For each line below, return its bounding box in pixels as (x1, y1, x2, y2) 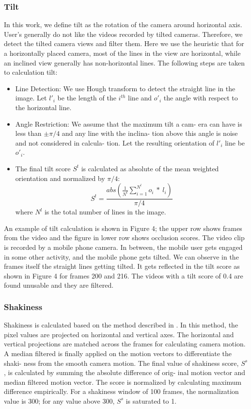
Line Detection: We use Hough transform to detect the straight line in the (15, 83, 235, 93)
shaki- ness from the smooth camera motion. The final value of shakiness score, (4, 358, 239, 368)
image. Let (15, 93, 47, 103)
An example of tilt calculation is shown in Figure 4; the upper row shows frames (4, 223, 242, 233)
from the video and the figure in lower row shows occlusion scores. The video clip (4, 232, 245, 243)
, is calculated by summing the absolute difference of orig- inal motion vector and (4, 367, 246, 377)
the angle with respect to (163, 93, 238, 103)
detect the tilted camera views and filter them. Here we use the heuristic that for (4, 38, 244, 49)
